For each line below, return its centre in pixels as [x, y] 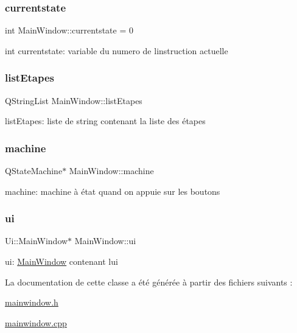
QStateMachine [34, 171]
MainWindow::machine [111, 171]
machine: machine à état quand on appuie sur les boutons [113, 191]
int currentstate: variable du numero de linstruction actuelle [117, 50]
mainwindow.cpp [36, 322]
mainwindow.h [32, 302]
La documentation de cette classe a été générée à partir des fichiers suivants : [149, 282]
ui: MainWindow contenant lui [61, 261]
